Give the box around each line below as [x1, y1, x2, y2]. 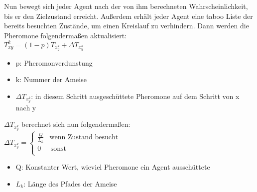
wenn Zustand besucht [49, 133, 119, 141]
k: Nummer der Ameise [15, 74, 87, 85]
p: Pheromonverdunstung [15, 57, 93, 68]
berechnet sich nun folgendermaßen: [21, 119, 130, 129]
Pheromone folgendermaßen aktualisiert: [4, 30, 127, 40]
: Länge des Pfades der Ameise [23, 178, 117, 189]
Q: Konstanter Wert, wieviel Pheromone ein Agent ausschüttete [15, 162, 210, 172]
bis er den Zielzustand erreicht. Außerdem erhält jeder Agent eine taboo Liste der [4, 10, 253, 21]
